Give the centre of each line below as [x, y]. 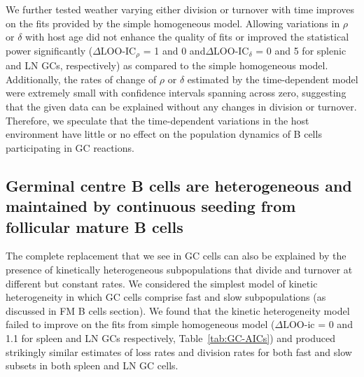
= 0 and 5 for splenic [301, 50]
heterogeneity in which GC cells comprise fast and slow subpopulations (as [166, 297]
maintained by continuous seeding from [151, 206]
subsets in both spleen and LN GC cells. [92, 365]
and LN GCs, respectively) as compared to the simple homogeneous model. [167, 65]
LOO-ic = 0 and [318, 324]
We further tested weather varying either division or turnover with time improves [180, 9]
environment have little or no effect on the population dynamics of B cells [164, 134]
